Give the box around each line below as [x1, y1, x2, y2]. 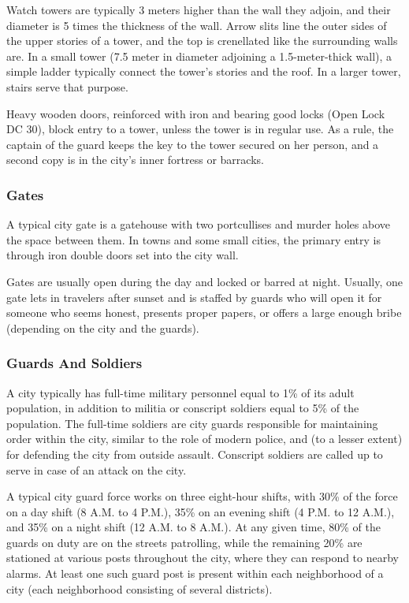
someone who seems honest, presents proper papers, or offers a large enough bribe [6, 304, 402, 321]
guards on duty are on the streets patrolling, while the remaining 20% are [6, 534, 363, 550]
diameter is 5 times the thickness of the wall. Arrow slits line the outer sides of [6, 17, 387, 33]
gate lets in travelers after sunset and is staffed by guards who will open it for [6, 288, 382, 305]
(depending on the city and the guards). [6, 319, 199, 336]
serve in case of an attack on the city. [6, 461, 187, 478]
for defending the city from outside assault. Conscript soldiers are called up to [6, 445, 383, 462]
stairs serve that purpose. [6, 78, 128, 95]
